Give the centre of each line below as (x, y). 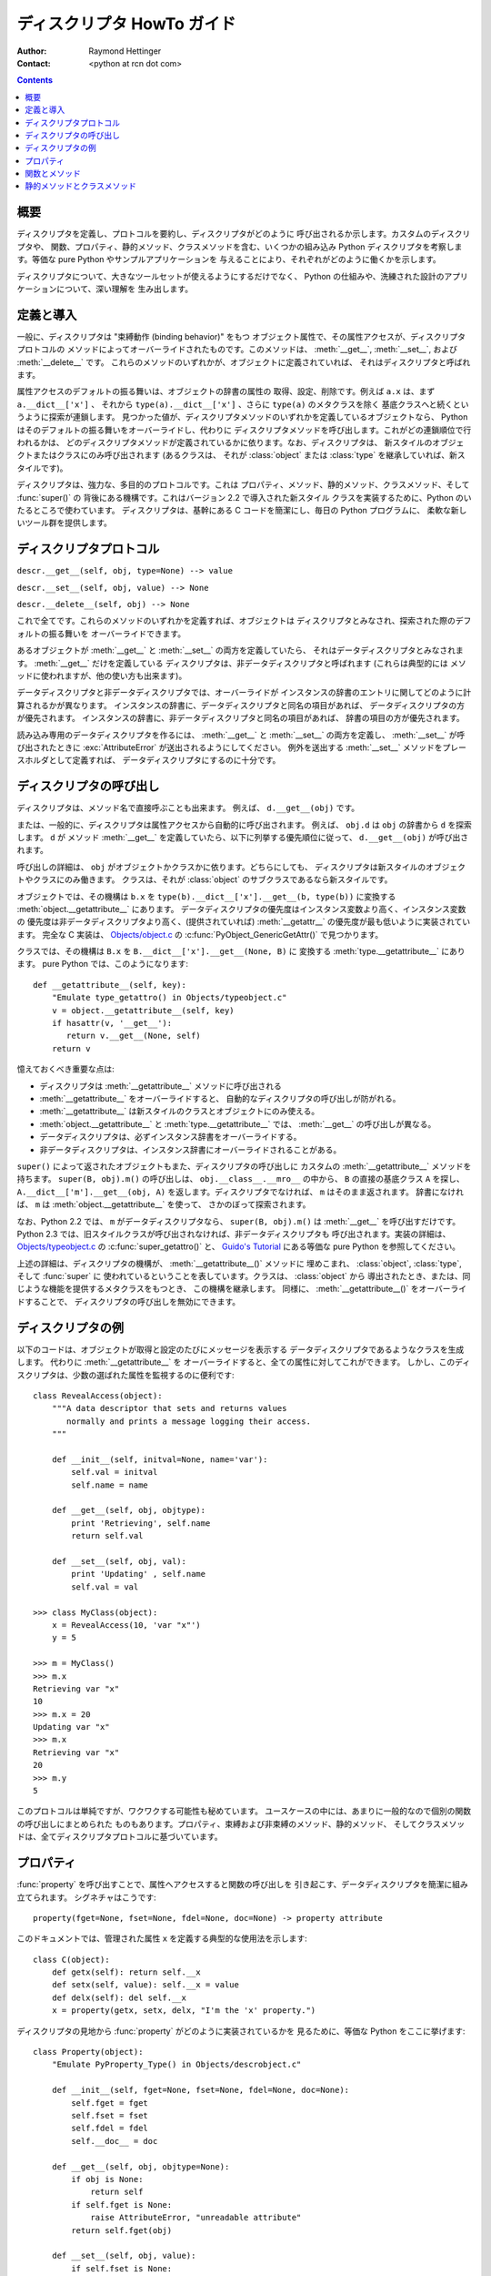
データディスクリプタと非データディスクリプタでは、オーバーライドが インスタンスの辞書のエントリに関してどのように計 (244, 693)
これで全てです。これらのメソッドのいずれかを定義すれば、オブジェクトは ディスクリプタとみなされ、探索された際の (236, 621)
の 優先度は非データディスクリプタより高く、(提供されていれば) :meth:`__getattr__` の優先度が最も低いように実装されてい (244, 922)
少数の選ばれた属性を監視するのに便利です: (154, 1375)
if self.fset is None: (122, 2268)
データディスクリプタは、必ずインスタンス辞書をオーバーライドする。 (170, 1137)
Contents (35, 80)
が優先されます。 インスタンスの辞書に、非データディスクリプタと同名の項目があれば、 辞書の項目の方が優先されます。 (241, 718)
